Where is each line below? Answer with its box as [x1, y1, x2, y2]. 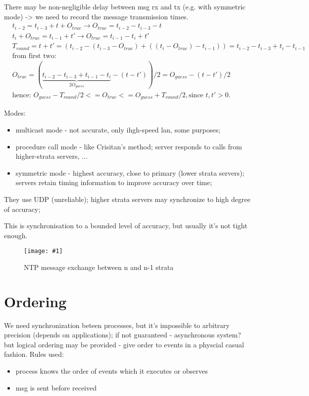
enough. [4, 230, 28, 240]
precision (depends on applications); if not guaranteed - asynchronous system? [4, 330, 241, 340]
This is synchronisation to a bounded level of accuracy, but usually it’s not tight [4, 220, 248, 231]
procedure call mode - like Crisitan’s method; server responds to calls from [15, 141, 242, 151]
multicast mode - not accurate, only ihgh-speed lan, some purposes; [15, 124, 220, 134]
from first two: [12, 53, 56, 60]
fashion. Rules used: [4, 349, 64, 359]
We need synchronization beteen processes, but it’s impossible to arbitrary [4, 320, 230, 330]
